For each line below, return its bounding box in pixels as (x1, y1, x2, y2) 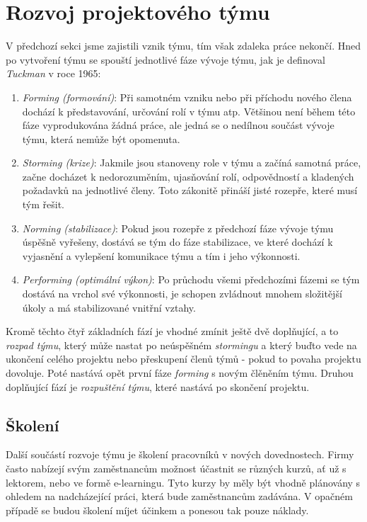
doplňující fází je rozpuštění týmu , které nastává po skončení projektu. (6, 379, 310, 394)
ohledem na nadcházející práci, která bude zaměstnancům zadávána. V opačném (6, 489, 353, 504)
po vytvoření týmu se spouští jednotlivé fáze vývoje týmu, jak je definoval (6, 52, 325, 67)
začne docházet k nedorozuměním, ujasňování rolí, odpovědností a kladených (22, 169, 354, 183)
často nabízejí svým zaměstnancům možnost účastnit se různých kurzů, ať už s (6, 460, 346, 475)
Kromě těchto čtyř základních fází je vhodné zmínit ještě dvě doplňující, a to (6, 324, 339, 339)
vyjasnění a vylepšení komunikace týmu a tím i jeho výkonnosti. (22, 248, 301, 263)
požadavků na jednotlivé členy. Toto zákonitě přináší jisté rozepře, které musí (22, 183, 358, 198)
